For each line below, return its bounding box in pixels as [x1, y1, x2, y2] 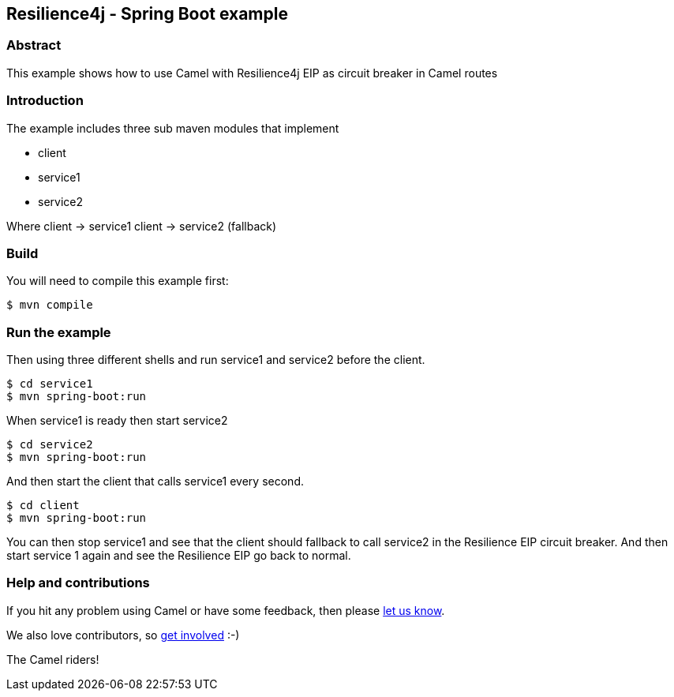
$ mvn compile [6, 298, 93, 312]
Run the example [6, 324, 111, 340]
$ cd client [6, 499, 80, 512]
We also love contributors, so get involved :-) [6, 628, 240, 642]
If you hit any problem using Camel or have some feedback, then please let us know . [6, 603, 445, 617]
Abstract [6, 37, 62, 54]
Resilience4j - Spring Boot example [6, 4, 288, 24]
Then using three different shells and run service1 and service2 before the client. [6, 353, 425, 367]
